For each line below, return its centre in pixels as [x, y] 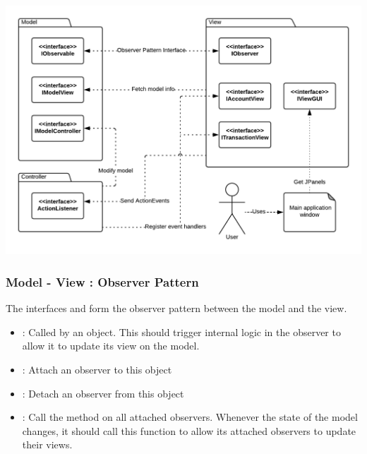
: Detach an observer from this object [103, 393]
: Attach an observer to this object [97, 369]
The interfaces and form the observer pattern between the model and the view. [176, 308]
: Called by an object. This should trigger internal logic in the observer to [181, 331]
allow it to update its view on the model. [111, 346]
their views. [47, 444]
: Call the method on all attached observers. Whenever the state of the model [190, 417]
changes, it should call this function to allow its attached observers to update [189, 430]
